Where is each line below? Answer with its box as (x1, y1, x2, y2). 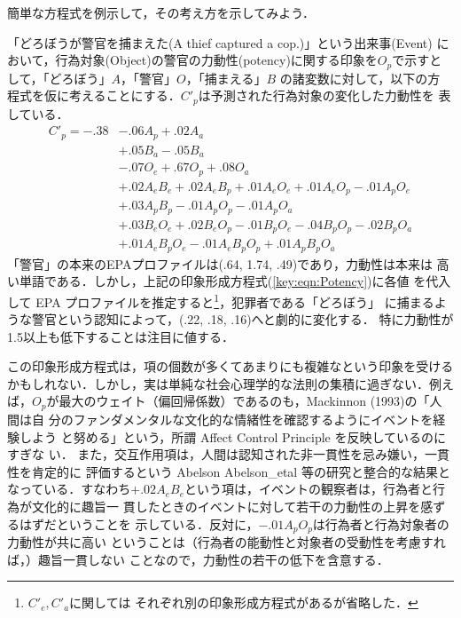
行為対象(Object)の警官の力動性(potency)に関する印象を (55, 51, 378, 69)
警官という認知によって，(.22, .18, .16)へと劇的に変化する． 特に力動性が (31, 310, 454, 329)
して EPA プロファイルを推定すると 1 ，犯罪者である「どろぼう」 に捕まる (7, 289, 434, 311)
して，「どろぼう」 (7, 68, 112, 87)
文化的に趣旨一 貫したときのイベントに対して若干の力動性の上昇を (31, 496, 421, 515)
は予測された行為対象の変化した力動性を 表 (198, 86, 451, 105)
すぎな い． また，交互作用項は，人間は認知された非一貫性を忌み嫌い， (7, 445, 426, 463)
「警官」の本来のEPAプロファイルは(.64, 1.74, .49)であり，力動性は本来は (7, 254, 433, 273)
